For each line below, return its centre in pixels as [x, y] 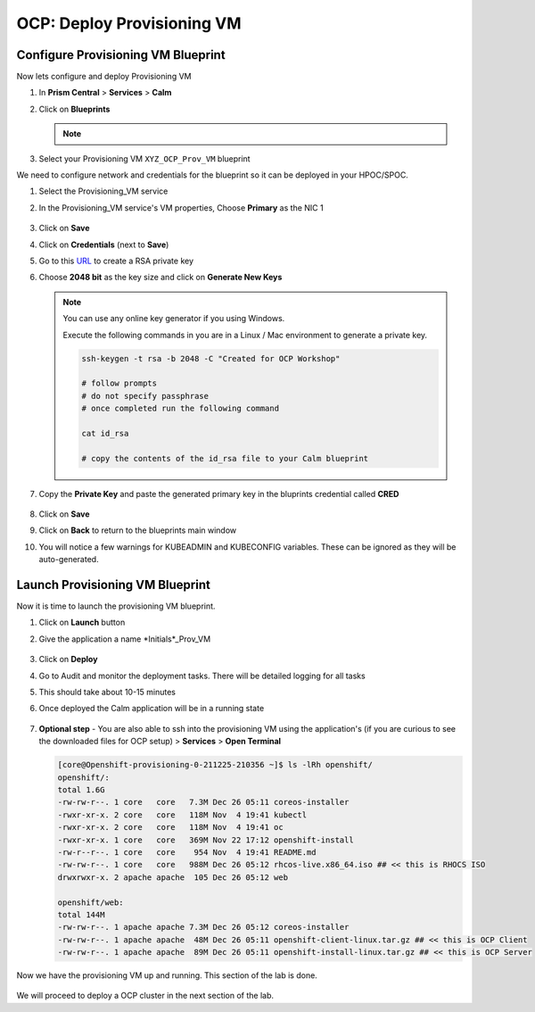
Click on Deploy [68, 659]
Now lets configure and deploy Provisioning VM [104, 77]
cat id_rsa [105, 433]
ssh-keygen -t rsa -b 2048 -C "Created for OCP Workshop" [211, 358]
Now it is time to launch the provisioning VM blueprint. [116, 606]
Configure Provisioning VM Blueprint [121, 55]
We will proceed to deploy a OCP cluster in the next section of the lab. [145, 996]
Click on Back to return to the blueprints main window [138, 530]
